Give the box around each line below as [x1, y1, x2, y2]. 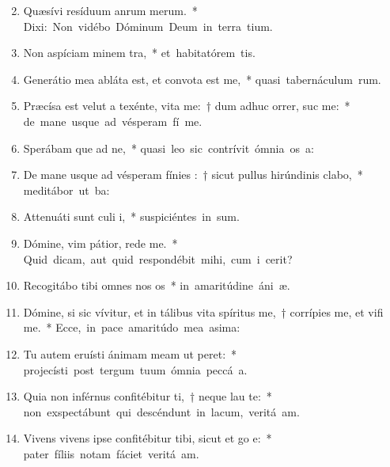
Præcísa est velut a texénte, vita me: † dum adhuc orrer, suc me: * [23, 97, 350, 114]
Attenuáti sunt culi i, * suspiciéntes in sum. [23, 208, 240, 225]
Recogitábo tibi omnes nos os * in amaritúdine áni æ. [23, 277, 290, 294]
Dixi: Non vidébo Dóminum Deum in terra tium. [23, 17, 273, 34]
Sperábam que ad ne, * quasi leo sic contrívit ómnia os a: [23, 139, 314, 156]
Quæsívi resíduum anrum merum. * [23, 2, 198, 18]
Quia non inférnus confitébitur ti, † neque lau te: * [23, 388, 272, 404]
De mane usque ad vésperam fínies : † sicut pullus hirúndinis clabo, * [23, 166, 363, 183]
